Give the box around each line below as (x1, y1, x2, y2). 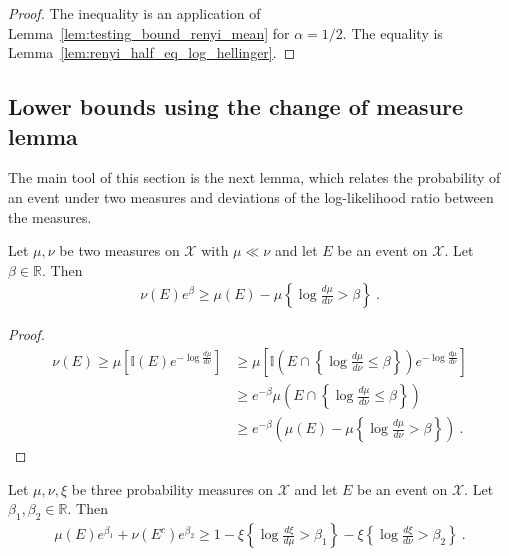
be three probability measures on (71, 478, 274, 499)
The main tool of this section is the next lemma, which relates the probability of (8, 167, 501, 188)
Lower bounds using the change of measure (8, 91, 464, 122)
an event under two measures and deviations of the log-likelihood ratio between (8, 186, 494, 207)
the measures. (8, 206, 92, 227)
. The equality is (342, 22, 443, 43)
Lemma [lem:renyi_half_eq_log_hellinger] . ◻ (8, 42, 296, 63)
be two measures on (59, 240, 180, 261)
